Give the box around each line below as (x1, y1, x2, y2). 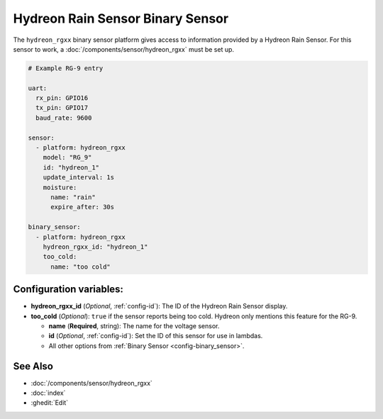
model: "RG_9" (43, 153, 92, 162)
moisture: (43, 183, 77, 191)
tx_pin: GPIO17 (35, 104, 89, 112)
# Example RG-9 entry (28, 64, 104, 72)
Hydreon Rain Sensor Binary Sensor (13, 11, 229, 26)
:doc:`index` (30, 389, 66, 397)
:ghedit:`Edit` (30, 398, 69, 407)
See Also (13, 360, 53, 372)
